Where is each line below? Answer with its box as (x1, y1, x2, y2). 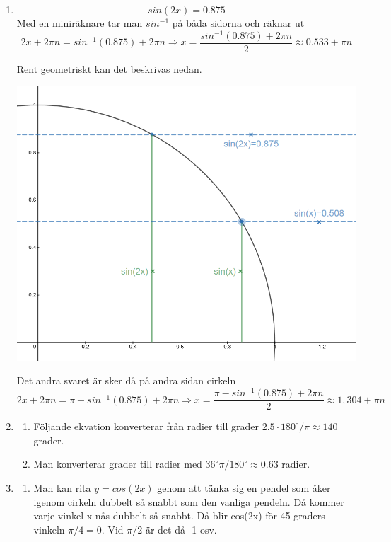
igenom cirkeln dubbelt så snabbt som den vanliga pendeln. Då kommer (33, 494, 344, 509)
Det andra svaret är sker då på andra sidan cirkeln (16, 373, 236, 388)
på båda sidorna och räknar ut (172, 16, 305, 30)
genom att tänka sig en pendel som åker (157, 480, 331, 495)
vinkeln (33, 521, 65, 536)
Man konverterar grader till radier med (33, 456, 202, 471)
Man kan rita (33, 480, 91, 495)
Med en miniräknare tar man (16, 16, 143, 30)
